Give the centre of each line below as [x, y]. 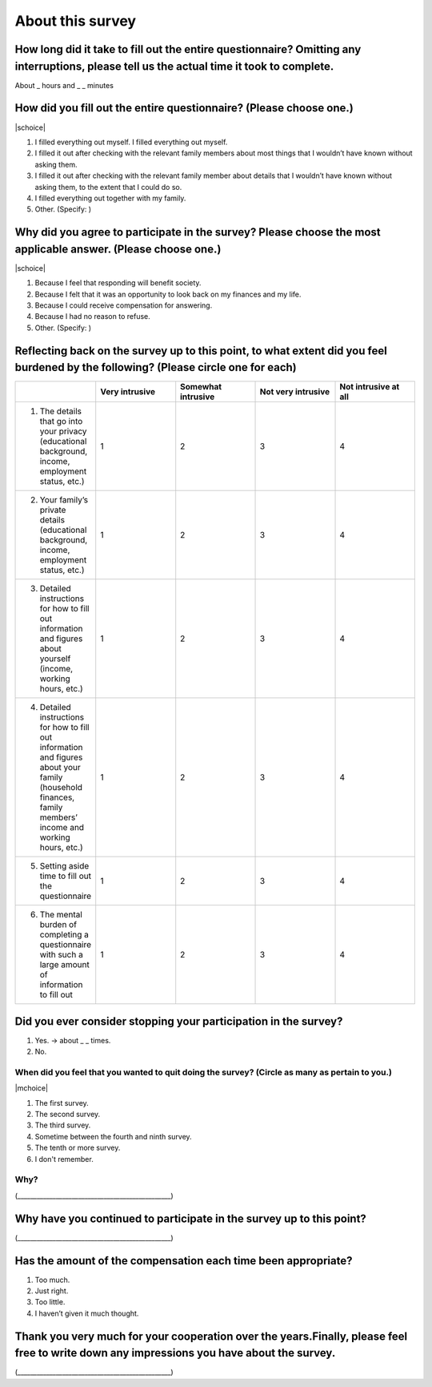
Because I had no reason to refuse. [93, 317]
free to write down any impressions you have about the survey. [175, 1353]
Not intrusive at [370, 387]
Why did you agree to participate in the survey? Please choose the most [198, 232]
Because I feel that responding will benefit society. [118, 283]
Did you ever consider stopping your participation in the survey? [179, 1021]
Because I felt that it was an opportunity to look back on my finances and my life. [168, 294]
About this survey [75, 21]
